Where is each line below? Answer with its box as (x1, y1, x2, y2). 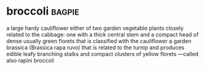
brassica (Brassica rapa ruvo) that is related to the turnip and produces (6, 44, 185, 51)
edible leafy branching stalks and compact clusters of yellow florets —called (6, 50, 199, 57)
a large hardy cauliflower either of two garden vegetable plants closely (6, 24, 184, 32)
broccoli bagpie (6, 4, 79, 18)
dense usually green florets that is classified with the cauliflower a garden (6, 37, 192, 44)
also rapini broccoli (6, 57, 54, 64)
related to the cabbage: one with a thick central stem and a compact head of (6, 30, 199, 38)
